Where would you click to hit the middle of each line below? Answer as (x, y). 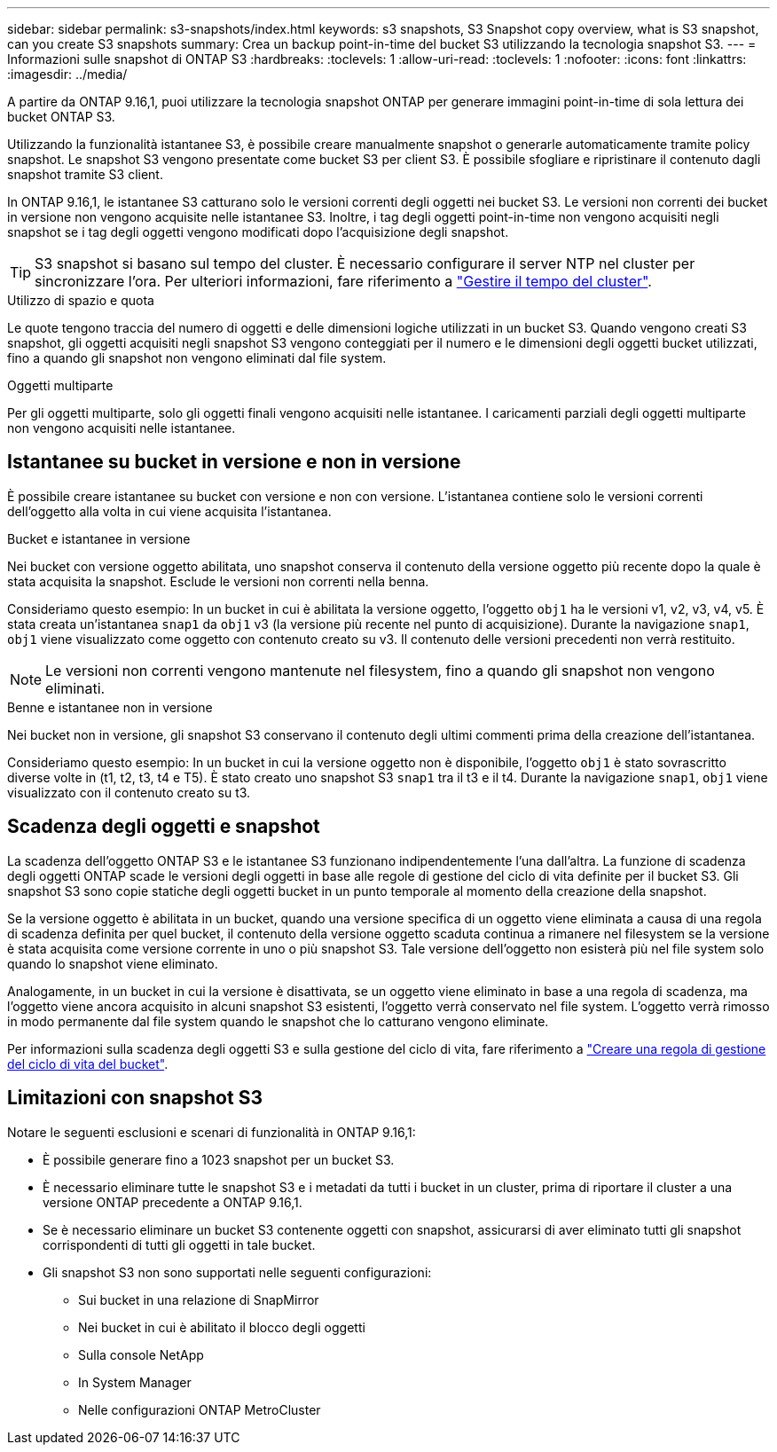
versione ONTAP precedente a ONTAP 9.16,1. (173, 1202)
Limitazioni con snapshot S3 (135, 1098)
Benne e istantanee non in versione (110, 707)
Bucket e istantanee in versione (99, 538)
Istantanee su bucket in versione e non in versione (234, 462)
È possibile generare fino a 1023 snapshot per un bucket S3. (219, 1159)
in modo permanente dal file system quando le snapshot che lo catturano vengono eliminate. (278, 1021)
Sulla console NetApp (141, 1354)
